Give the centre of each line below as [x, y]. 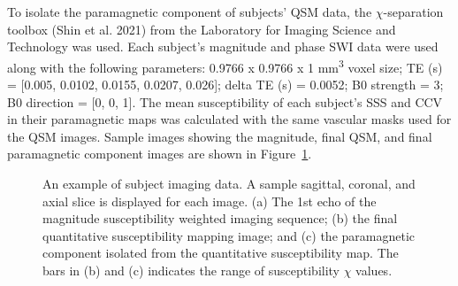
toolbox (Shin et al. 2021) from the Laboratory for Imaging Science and [202, 29]
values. [374, 270]
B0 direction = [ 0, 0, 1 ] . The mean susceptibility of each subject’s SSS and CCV [225, 101]
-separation [413, 12]
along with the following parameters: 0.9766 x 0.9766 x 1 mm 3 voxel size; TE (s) [225, 66]
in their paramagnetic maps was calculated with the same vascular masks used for [229, 119]
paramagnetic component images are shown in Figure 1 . [160, 154]
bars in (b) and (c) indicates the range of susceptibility [191, 270]
